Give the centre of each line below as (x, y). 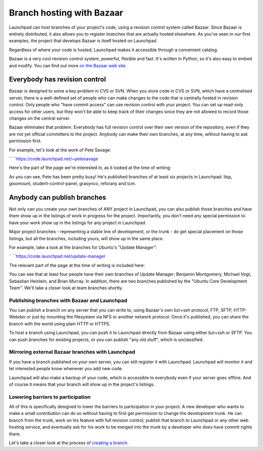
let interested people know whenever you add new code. (66, 369)
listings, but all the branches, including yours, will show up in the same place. (86, 238)
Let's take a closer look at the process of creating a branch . (69, 443)
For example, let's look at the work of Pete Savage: (60, 150)
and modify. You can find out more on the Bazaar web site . (68, 65)
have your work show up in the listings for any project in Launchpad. (78, 223)
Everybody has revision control (57, 80)
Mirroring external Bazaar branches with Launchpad (72, 352)
